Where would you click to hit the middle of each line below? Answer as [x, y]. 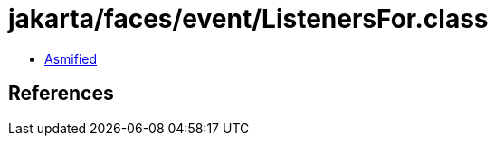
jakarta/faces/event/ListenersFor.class [248, 19]
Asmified [71, 58]
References [61, 94]
